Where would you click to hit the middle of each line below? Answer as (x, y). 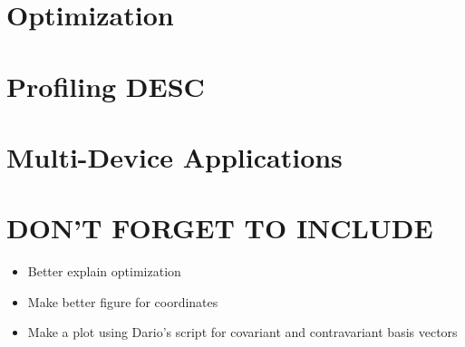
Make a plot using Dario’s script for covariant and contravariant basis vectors (242, 332)
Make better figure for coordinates (123, 301)
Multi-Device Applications (174, 156)
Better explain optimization (104, 271)
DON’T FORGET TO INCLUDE (220, 228)
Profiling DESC (106, 86)
